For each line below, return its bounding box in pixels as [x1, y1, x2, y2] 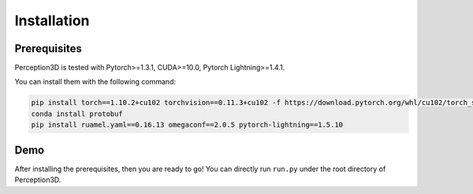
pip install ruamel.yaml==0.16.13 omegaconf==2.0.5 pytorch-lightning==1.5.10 [31, 121, 343, 129]
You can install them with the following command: [14, 77, 177, 87]
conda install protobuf [31, 109, 124, 118]
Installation [14, 12, 90, 29]
